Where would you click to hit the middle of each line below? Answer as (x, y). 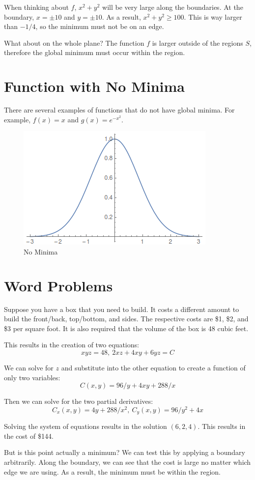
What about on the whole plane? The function (74, 42)
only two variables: (32, 377)
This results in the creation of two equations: (71, 345)
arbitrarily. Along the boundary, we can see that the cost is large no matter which (127, 462)
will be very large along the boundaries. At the (173, 7)
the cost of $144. (29, 436)
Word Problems (58, 285)
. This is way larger (213, 16)
